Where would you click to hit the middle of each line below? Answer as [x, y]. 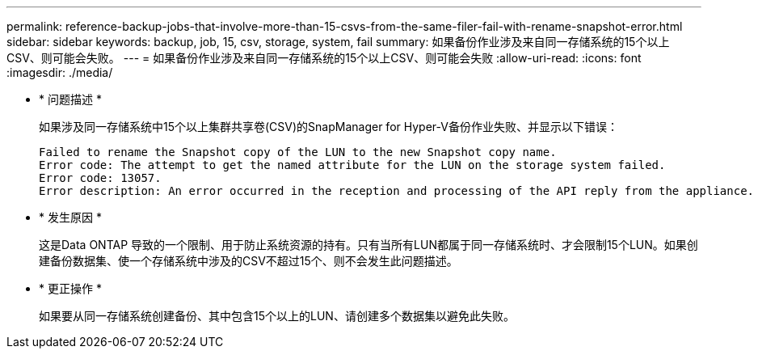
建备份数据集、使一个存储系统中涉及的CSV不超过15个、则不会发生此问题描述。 [248, 261]
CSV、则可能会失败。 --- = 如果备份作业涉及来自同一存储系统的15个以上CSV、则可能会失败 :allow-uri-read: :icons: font [324, 58]
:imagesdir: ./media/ [60, 72]
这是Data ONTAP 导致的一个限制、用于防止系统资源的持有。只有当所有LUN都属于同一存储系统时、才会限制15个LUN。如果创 [368, 245]
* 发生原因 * [70, 217]
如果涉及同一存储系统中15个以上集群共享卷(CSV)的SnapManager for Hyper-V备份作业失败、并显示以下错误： [328, 127]
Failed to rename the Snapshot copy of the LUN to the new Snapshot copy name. [298, 152]
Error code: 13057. [100, 178]
